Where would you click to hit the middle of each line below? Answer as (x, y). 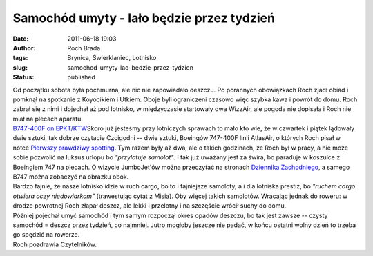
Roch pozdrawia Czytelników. (55, 244)
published (82, 77)
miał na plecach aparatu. (48, 119)
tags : (20, 58)
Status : (23, 77)
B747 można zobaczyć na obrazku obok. (71, 177)
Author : (24, 48)
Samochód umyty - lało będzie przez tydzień (144, 18)
